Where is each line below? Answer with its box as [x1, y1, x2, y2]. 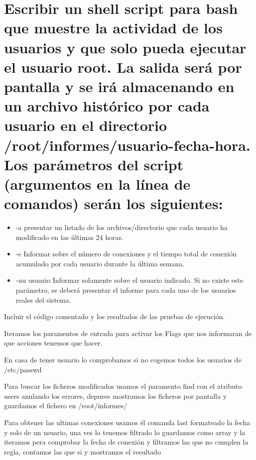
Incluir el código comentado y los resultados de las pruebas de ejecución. [4, 311, 225, 322]
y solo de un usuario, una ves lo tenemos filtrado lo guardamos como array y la [4, 427, 246, 437]
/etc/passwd [4, 364, 42, 374]
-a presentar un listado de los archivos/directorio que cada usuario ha [15, 222, 228, 232]
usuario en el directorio [4, 115, 167, 135]
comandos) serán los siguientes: [4, 193, 223, 214]
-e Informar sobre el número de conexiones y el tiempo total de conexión [15, 248, 237, 259]
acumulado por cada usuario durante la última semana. [15, 258, 185, 268]
